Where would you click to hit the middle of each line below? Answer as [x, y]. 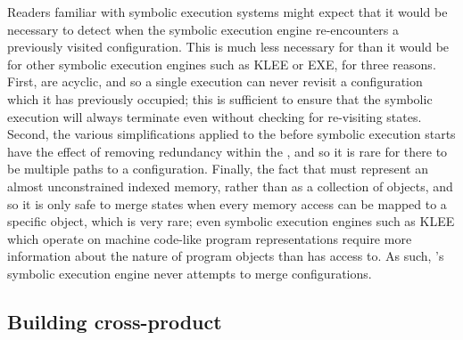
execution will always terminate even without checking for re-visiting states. [215, 116]
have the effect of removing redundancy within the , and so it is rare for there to [227, 151]
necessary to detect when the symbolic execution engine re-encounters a [203, 29]
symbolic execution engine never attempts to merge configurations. [190, 273]
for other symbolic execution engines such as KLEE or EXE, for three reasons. [222, 64]
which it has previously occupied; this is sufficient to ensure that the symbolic [220, 98]
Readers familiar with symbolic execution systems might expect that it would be [227, 12]
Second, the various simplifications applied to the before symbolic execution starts [231, 134]
